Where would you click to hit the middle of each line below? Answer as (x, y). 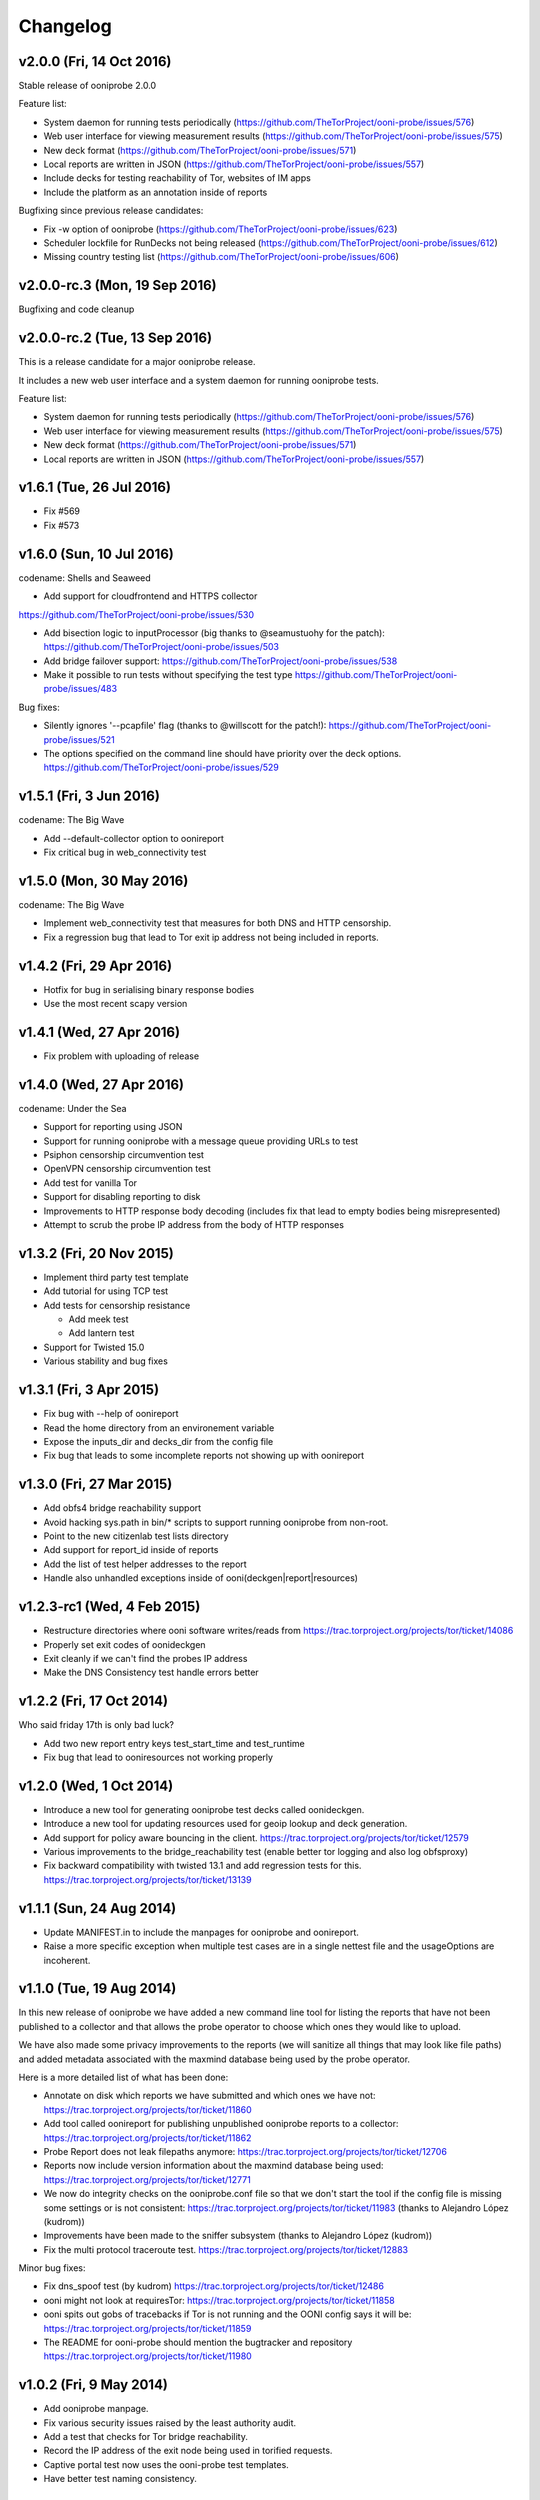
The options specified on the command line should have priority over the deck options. (222, 754)
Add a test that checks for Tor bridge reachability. (146, 2437)
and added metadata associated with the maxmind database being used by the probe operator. (214, 2059)
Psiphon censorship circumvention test (124, 1155)
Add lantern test (101, 1333)
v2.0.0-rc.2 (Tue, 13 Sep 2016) (115, 338)
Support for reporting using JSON (113, 1127)
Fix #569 (61, 511)
